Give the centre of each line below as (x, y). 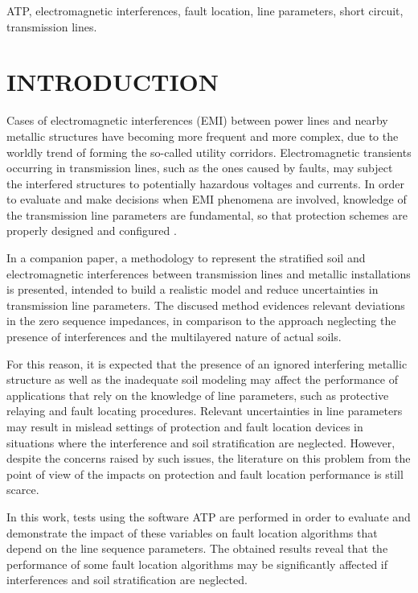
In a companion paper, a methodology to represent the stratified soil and (186, 258)
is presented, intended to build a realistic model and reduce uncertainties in (193, 289)
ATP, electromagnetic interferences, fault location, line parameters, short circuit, (205, 10)
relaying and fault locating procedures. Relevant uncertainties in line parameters (205, 411)
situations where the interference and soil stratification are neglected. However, (201, 442)
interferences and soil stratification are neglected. (127, 580)
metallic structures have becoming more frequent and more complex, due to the (203, 136)
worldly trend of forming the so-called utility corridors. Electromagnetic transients (209, 152)
